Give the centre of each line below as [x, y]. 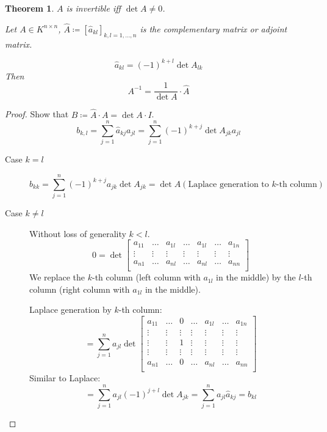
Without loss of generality [78, 233]
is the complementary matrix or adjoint [214, 28]
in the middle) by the [256, 277]
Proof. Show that [37, 114]
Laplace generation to [228, 184]
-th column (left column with [146, 277]
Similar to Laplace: [65, 378]
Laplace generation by [70, 309]
